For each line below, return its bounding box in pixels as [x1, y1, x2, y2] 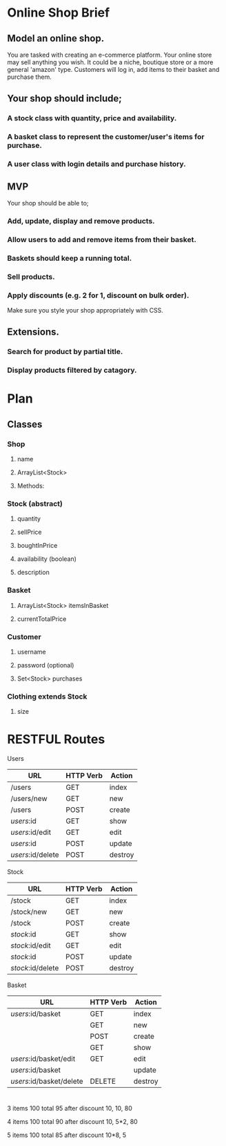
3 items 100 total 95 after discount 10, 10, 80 [7, 1105, 133, 1113]
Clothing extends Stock [7, 692, 88, 701]
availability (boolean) [17, 555, 77, 563]
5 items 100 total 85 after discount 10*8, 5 [7, 1131, 127, 1139]
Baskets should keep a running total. [7, 253, 132, 263]
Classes [7, 418, 43, 430]
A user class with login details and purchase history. [7, 159, 186, 169]
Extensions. [7, 326, 60, 338]
